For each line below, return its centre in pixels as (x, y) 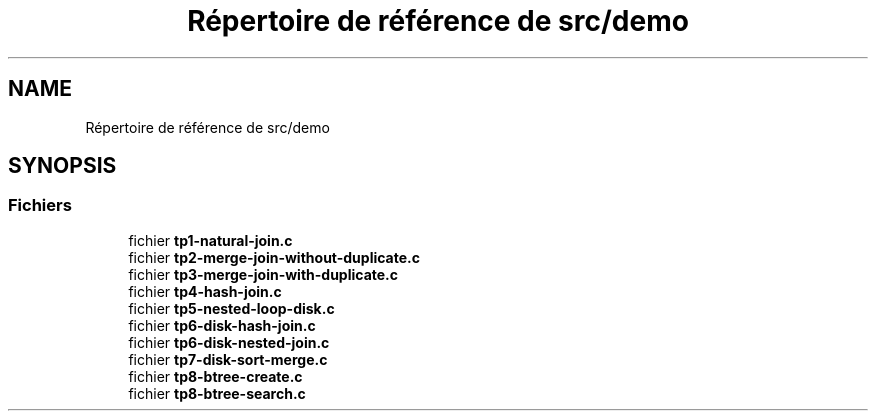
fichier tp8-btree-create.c (215, 376)
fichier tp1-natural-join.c (210, 240)
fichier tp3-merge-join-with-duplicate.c (263, 274)
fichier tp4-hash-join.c (205, 291)
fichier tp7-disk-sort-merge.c (228, 359)
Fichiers (40, 205)
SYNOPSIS (62, 166)
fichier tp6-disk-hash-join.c (222, 325)
